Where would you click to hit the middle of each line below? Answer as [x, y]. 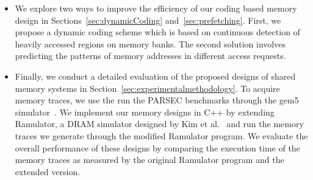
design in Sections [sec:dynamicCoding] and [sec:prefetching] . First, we [148, 20]
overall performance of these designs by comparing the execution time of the [157, 147]
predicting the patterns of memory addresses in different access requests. [150, 56]
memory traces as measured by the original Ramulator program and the [149, 160]
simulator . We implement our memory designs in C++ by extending [145, 112]
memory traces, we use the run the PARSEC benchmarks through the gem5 [157, 100]
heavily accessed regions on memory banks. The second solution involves [150, 43]
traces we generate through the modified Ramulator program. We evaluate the [161, 135]
